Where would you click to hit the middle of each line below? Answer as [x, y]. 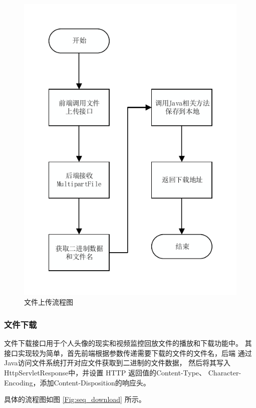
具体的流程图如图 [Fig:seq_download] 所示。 [75, 399]
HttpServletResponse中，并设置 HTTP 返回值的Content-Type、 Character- [123, 373]
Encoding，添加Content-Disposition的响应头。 [77, 382]
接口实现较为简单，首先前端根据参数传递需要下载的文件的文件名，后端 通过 [128, 353]
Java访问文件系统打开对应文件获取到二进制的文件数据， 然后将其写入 [117, 363]
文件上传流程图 [49, 302]
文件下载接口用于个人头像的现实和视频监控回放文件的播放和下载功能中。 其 [128, 343]
